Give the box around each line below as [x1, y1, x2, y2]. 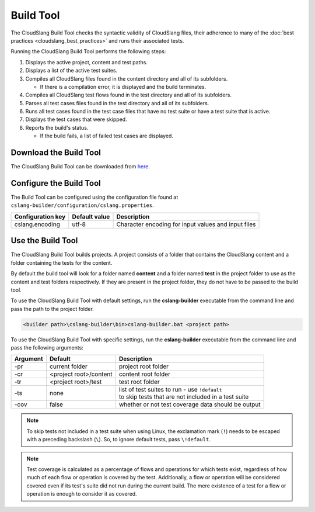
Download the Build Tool [10, 148, 101, 158]
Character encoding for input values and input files [116, 220, 256, 228]
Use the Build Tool [10, 236, 78, 245]
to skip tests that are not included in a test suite [118, 393, 249, 401]
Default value [72, 212, 110, 220]
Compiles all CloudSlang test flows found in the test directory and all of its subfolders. [25, 91, 232, 99]
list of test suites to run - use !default [118, 386, 222, 394]
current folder [50, 362, 87, 371]
